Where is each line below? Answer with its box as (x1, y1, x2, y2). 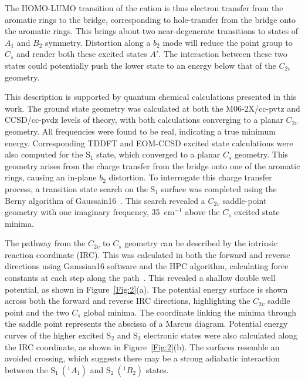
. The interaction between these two (158, 48, 287, 60)
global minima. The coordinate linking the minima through (83, 306, 296, 318)
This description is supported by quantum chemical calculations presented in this (5, 91, 297, 103)
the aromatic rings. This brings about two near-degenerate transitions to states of (5, 25, 299, 37)
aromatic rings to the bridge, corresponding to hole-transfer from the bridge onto (5, 13, 296, 25)
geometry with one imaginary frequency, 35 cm (5, 206, 175, 218)
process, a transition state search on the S (5, 182, 155, 195)
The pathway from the (5, 237, 86, 249)
